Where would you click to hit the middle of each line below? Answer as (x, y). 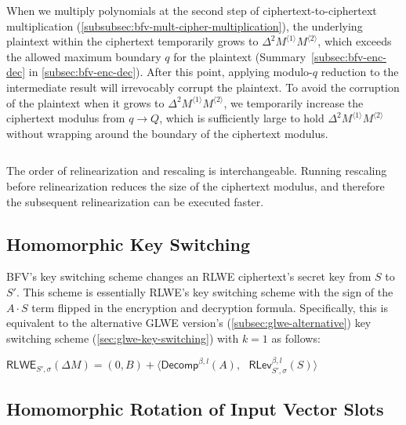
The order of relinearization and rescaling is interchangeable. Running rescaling (197, 171)
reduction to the (360, 72)
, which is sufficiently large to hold (242, 118)
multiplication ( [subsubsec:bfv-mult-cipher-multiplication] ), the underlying (185, 25)
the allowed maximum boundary (84, 56)
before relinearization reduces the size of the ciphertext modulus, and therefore (196, 185)
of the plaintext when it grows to (85, 102)
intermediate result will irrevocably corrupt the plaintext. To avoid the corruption (203, 87)
